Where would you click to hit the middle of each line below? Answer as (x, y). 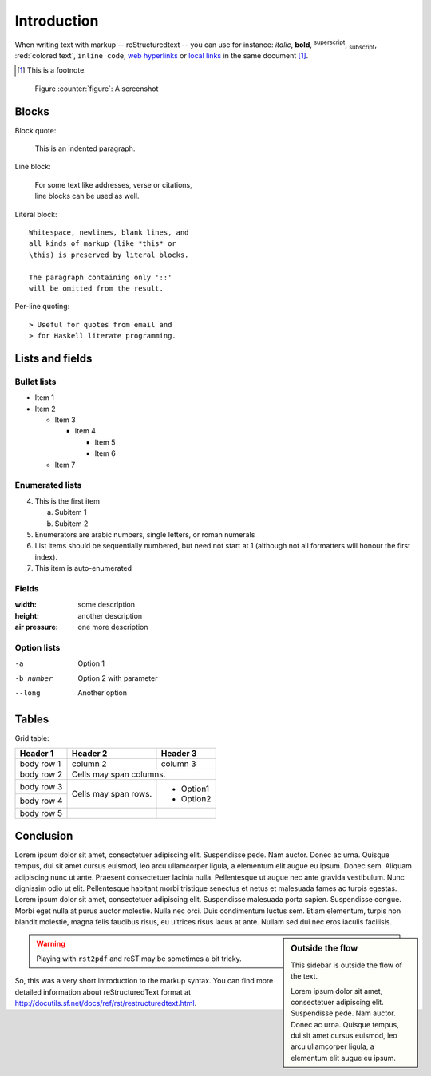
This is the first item (67, 501)
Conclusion (44, 835)
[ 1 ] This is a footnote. (52, 70)
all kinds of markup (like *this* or (103, 244)
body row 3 (41, 786)
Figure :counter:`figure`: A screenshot (97, 89)
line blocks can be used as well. (87, 196)
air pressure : (37, 627)
